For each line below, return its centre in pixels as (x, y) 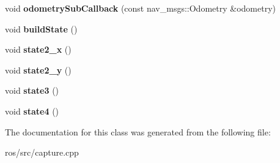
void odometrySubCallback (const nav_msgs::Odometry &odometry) (140, 8)
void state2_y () (38, 70)
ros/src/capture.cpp (42, 152)
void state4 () (32, 111)
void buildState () (41, 28)
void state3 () (32, 90)
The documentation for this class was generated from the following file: (138, 131)
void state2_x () (38, 49)
